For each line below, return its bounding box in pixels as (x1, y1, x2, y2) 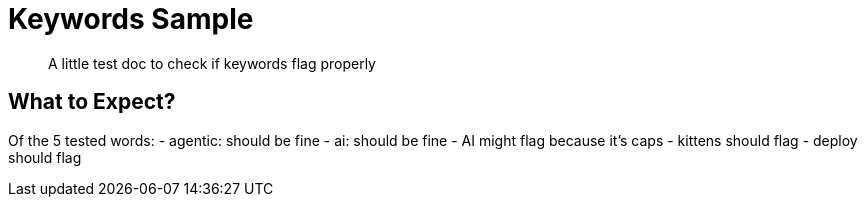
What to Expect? (8, 89, 176, 115)
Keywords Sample (8, 2, 254, 36)
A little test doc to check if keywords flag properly (48, 54, 376, 72)
